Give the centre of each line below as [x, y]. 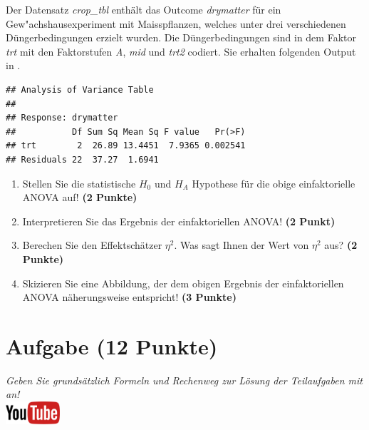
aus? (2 [341, 245]
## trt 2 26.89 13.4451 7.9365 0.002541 [126, 146]
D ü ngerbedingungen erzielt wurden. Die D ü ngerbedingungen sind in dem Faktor [181, 37]
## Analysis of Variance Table [80, 89]
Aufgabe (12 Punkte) [112, 345]
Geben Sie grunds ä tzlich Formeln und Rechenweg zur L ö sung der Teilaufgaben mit [184, 380]
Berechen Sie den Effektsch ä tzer [92, 245]
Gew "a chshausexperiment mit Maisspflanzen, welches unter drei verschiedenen [176, 23]
